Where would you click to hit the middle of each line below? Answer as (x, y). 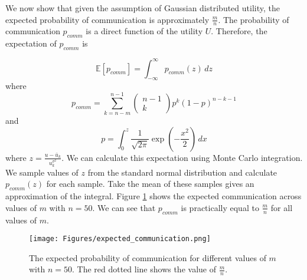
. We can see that (124, 207)
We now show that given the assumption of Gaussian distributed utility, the (143, 8)
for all (282, 207)
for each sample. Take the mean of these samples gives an (150, 184)
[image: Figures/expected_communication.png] (120, 239)
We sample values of (42, 172)
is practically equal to (220, 207)
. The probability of (254, 19)
